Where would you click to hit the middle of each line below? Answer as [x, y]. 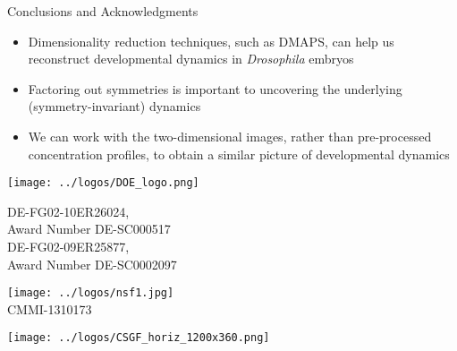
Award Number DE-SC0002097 [92, 264]
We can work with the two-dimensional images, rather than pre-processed [230, 136]
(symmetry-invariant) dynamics [114, 106]
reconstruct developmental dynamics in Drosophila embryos [191, 59]
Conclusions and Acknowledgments [103, 11]
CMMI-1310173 [50, 308]
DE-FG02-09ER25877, [68, 246]
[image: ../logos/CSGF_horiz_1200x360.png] [139, 338]
